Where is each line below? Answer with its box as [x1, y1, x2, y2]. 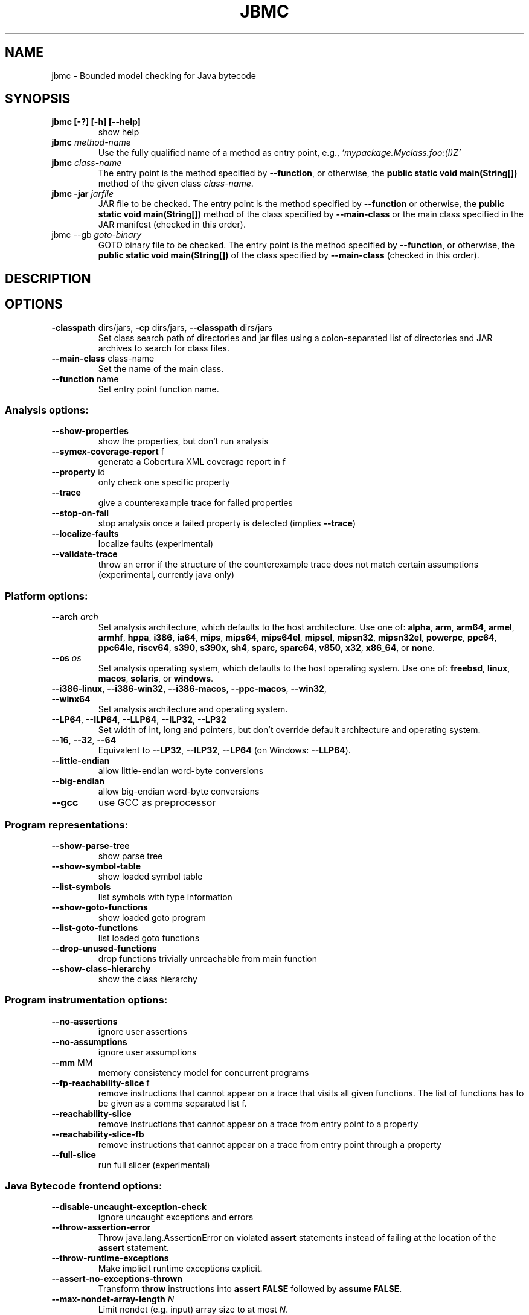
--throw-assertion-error [51, 1222, 151, 1233]
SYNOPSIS [5, 91, 71, 107]
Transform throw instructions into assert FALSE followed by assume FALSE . [98, 1284, 402, 1294]
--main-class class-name [51, 353, 155, 363]
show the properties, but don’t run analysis [98, 436, 269, 447]
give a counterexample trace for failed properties [98, 498, 293, 508]
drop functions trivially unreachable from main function [98, 953, 318, 964]
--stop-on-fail [51, 508, 109, 519]
